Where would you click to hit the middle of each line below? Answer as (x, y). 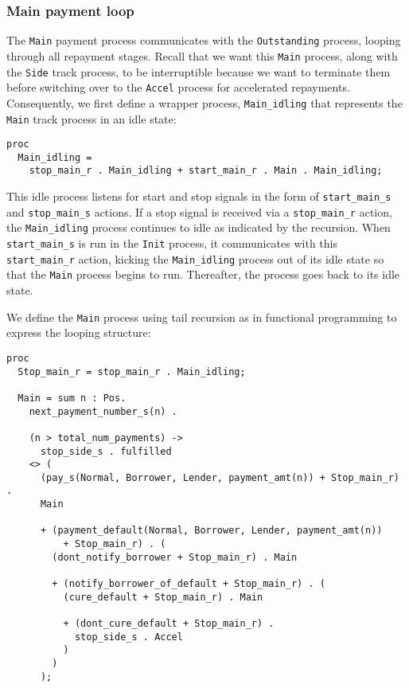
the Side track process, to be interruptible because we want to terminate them (199, 71)
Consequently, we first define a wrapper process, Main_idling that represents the (204, 102)
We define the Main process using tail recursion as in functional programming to (202, 317)
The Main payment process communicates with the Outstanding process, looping (204, 40)
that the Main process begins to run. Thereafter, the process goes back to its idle (203, 274)
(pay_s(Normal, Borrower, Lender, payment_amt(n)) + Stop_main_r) (220, 477)
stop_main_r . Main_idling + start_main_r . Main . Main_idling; (206, 171)
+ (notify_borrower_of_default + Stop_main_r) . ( (189, 584)
